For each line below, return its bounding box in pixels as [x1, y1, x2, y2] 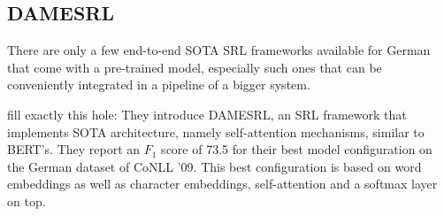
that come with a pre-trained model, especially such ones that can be [7, 58, 382, 76]
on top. [7, 191, 46, 210]
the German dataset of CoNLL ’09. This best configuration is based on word [7, 157, 422, 175]
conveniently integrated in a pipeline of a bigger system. [7, 75, 310, 94]
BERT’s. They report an [7, 140, 141, 158]
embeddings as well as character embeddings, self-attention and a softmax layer [7, 174, 438, 193]
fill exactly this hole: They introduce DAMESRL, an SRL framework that [7, 104, 407, 123]
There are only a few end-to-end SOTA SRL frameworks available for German [7, 41, 431, 59]
